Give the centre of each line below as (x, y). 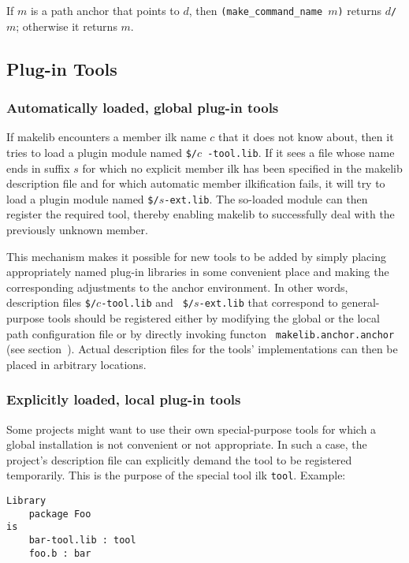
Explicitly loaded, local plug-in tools (124, 399)
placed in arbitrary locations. (76, 364)
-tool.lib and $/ (147, 302)
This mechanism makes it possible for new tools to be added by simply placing (196, 256)
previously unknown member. (77, 229)
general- (361, 302)
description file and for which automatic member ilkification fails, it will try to (196, 183)
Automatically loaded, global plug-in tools (143, 107)
